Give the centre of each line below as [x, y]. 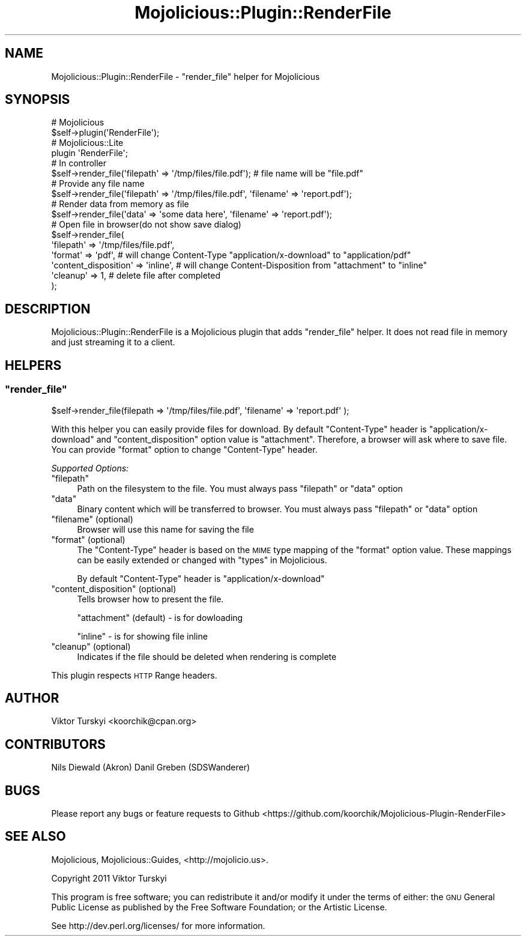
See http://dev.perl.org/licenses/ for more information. [158, 925]
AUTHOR [32, 698]
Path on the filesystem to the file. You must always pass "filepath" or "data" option [240, 488]
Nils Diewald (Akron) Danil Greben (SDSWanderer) [151, 767]
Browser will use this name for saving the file [165, 529]
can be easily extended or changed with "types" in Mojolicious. [202, 560]
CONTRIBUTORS [55, 744]
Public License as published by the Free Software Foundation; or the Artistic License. [219, 907]
